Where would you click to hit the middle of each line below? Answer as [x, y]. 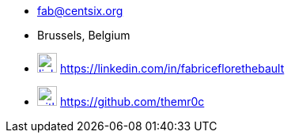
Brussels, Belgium [84, 35]
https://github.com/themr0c [132, 101]
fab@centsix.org [80, 11]
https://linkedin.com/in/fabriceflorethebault [172, 68]
